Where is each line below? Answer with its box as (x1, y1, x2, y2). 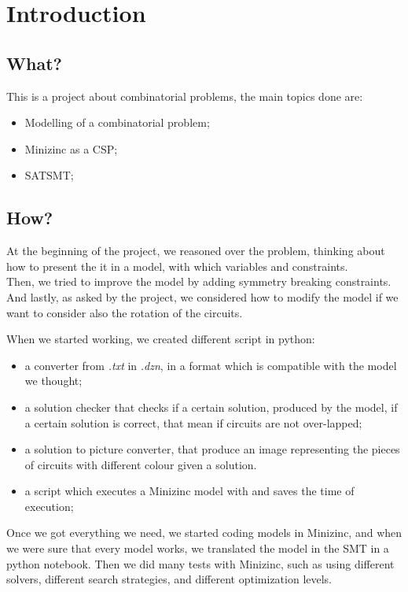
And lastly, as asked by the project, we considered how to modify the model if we (6, 288, 399, 305)
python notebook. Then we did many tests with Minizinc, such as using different (6, 555, 395, 572)
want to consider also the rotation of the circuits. (6, 304, 243, 320)
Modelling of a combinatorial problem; (24, 114, 210, 131)
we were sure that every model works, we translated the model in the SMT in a (6, 540, 389, 557)
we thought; (24, 372, 83, 389)
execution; (24, 498, 74, 514)
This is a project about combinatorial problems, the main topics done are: (6, 87, 363, 104)
